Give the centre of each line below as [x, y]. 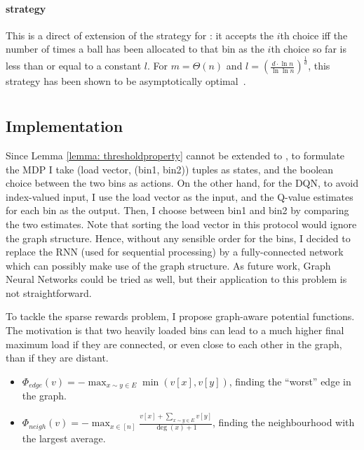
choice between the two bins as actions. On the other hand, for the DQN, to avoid [182, 183]
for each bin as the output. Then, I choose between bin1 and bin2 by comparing [177, 210]
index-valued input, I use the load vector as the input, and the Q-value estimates [180, 196]
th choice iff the [314, 35]
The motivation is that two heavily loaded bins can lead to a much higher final [175, 330]
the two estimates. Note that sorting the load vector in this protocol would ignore [181, 224]
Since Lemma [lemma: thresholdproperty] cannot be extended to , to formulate [175, 155]
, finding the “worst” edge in [290, 381]
